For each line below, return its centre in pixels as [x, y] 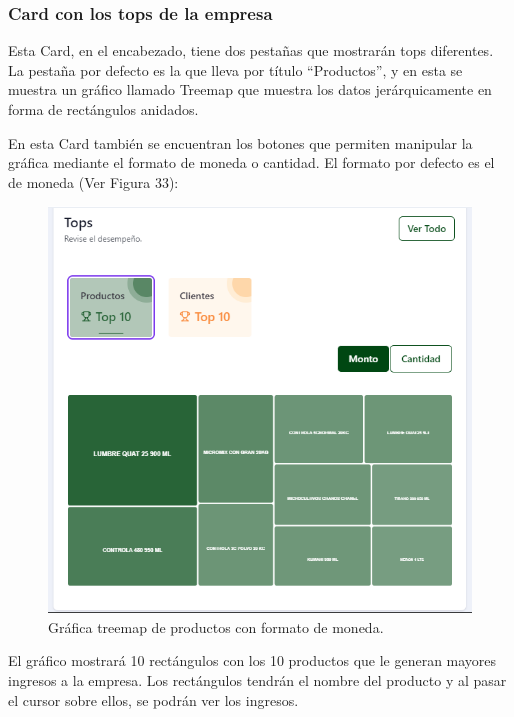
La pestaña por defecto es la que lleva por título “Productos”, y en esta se [235, 69]
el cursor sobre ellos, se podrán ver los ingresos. [153, 699]
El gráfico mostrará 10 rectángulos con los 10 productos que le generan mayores [252, 660]
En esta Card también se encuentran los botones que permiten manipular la [240, 142]
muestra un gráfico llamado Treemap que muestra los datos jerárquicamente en [250, 89]
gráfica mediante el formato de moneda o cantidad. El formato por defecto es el [251, 162]
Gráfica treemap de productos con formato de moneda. [216, 626]
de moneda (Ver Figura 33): [93, 181]
